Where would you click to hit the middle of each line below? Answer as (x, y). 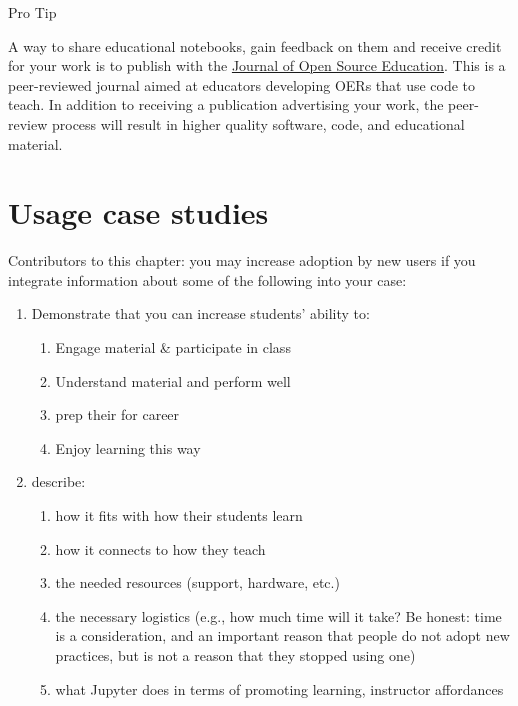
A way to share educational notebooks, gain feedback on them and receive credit (255, 45)
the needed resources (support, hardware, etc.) (197, 582)
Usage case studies (138, 212)
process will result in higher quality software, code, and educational (258, 123)
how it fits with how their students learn (179, 515)
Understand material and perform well (173, 380)
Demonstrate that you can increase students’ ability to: (200, 313)
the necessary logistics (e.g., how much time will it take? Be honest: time (278, 615)
